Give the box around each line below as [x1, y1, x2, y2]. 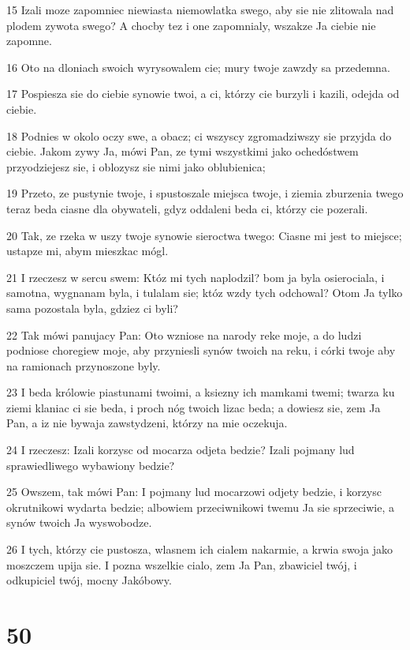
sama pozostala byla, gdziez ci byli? [6, 299, 178, 316]
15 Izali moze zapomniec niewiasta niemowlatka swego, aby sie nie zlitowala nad [6, 2, 394, 17]
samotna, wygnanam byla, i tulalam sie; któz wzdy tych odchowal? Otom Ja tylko [6, 284, 403, 301]
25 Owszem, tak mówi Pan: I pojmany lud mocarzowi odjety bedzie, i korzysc [6, 483, 382, 500]
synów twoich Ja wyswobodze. [6, 514, 152, 531]
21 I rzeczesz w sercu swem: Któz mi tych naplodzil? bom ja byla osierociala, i [6, 269, 385, 285]
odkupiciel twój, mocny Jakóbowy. [6, 572, 172, 588]
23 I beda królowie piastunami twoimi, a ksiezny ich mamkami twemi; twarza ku [6, 384, 395, 400]
